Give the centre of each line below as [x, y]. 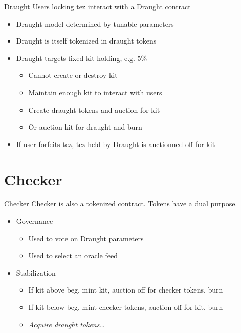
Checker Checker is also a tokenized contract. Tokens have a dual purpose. [121, 204]
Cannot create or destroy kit [73, 75]
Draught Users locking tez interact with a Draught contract [97, 6]
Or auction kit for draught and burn [85, 127]
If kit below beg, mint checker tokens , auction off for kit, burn [126, 307]
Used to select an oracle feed [73, 255]
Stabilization [36, 272]
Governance [35, 221]
